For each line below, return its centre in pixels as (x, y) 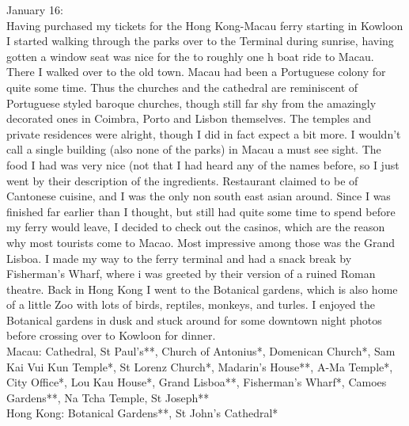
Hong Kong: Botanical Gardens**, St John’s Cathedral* (142, 413)
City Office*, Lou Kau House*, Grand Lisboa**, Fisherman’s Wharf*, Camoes (197, 382)
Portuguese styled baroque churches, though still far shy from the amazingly (191, 103)
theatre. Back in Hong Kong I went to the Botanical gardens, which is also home (202, 289)
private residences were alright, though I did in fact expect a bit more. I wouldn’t (204, 133)
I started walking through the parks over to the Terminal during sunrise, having (200, 41)
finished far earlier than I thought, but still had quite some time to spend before (201, 211)
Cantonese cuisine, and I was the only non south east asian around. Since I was (199, 196)
